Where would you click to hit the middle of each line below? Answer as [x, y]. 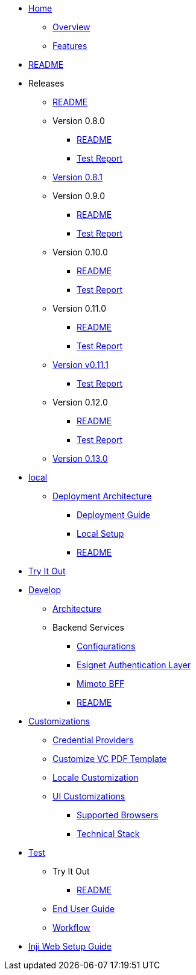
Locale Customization [96, 777]
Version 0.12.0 [80, 402]
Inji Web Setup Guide [70, 946]
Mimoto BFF [101, 684]
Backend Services [88, 627]
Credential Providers [93, 740]
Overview [71, 27]
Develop [45, 590]
